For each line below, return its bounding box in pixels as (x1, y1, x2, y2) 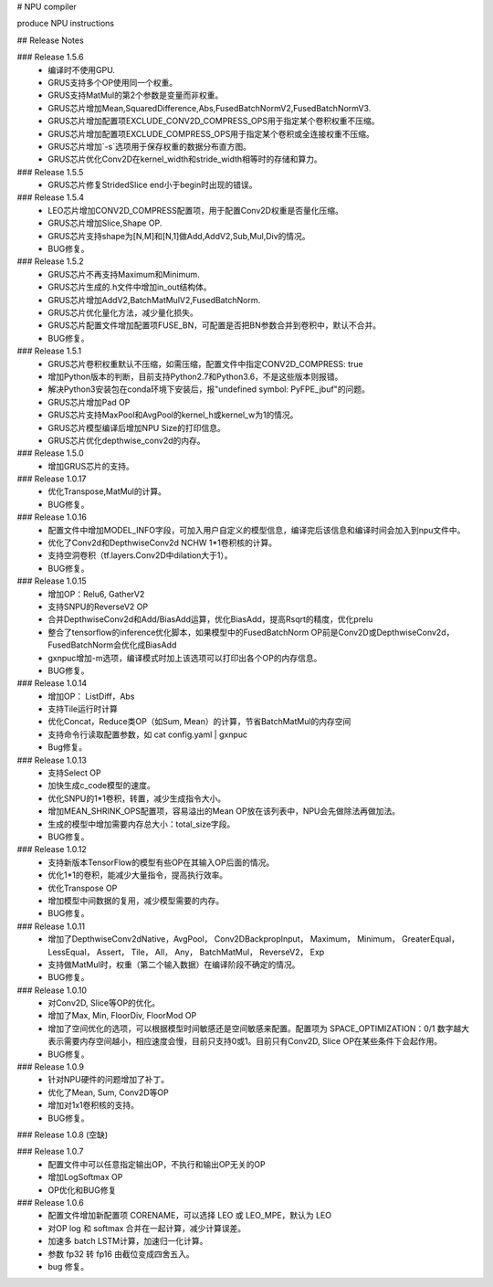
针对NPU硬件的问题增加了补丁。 (47, 1074, 169, 1085)
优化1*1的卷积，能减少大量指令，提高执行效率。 (47, 870, 228, 881)
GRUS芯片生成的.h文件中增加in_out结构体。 (47, 281, 212, 292)
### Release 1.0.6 (16, 1197, 84, 1208)
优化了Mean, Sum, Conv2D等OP (47, 1087, 169, 1098)
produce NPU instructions (16, 18, 115, 29)
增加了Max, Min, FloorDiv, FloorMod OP (47, 1010, 197, 1021)
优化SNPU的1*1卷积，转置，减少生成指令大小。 (47, 793, 226, 804)
